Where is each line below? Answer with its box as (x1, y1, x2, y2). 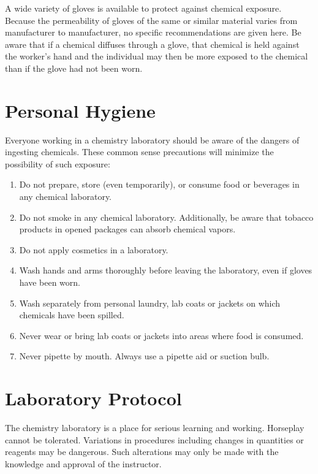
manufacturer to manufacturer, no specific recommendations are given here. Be (5, 26, 301, 39)
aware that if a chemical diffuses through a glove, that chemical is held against (5, 37, 300, 50)
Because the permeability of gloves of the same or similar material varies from (5, 13, 298, 26)
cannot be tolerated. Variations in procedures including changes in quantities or (5, 433, 304, 446)
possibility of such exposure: (5, 157, 110, 170)
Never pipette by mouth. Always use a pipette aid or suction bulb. (19, 350, 270, 362)
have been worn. (19, 276, 81, 289)
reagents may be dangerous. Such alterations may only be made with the (5, 445, 279, 458)
